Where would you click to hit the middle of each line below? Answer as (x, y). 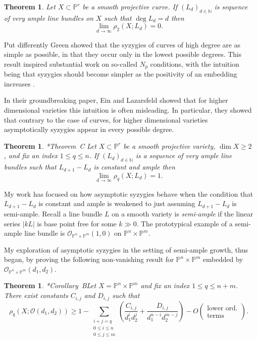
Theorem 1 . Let (30, 6)
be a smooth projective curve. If (130, 6)
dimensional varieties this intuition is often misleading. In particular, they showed (128, 110)
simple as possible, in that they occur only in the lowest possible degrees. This (123, 54)
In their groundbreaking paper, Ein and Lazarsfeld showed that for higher (116, 100)
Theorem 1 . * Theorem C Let (50, 146)
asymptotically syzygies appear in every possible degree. (89, 129)
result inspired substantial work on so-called (71, 64)
